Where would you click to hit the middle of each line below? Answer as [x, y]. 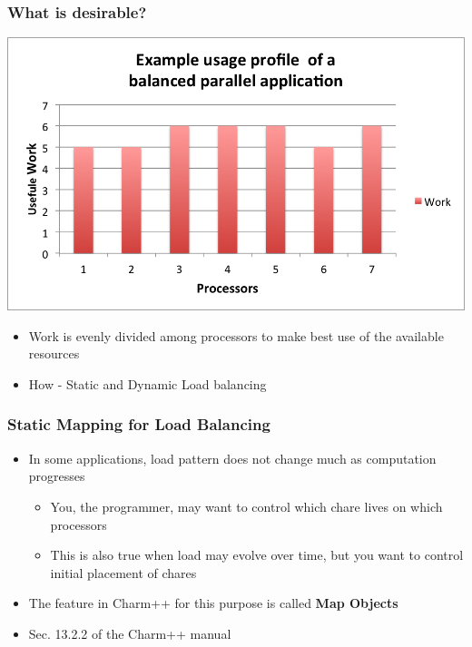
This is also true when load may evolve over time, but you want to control [257, 555]
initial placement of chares [123, 572]
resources [54, 353]
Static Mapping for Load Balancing [139, 424]
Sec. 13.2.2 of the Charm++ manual [130, 633]
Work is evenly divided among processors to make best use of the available [236, 335]
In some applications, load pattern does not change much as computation [232, 458]
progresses [57, 476]
